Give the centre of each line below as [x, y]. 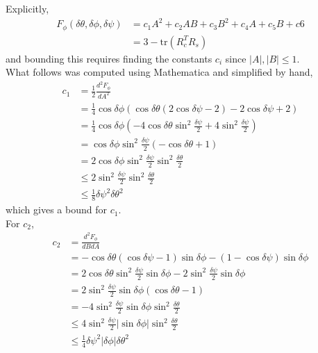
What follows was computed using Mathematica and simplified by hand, [159, 72]
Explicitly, [27, 8]
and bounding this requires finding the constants [109, 58]
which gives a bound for [56, 210]
